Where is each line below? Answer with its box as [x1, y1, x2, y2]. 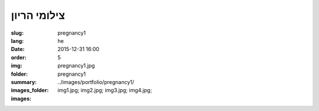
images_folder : [11, 87, 49, 94]
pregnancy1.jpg [57, 62, 95, 69]
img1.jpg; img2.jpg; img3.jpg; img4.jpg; [57, 87, 152, 94]
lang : [11, 37, 24, 44]
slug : [11, 29, 24, 36]
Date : [11, 46, 25, 53]
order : [11, 53, 27, 61]
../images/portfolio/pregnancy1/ [57, 78, 134, 85]
